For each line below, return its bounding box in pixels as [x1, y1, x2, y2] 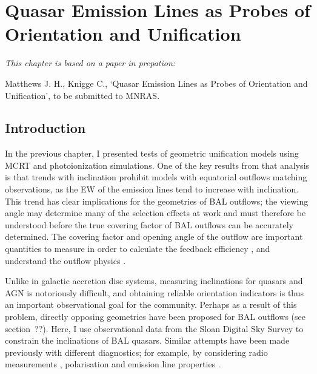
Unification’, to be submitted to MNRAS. [5, 89, 160, 101]
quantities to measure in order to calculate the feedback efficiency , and [5, 242, 270, 255]
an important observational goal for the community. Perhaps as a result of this [5, 298, 297, 311]
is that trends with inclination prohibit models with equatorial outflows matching [5, 171, 307, 183]
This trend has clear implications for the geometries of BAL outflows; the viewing [5, 194, 309, 207]
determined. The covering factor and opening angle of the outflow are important [5, 230, 303, 243]
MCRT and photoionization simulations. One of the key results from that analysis [5, 158, 310, 171]
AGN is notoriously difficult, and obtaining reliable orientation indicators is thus [5, 286, 304, 299]
